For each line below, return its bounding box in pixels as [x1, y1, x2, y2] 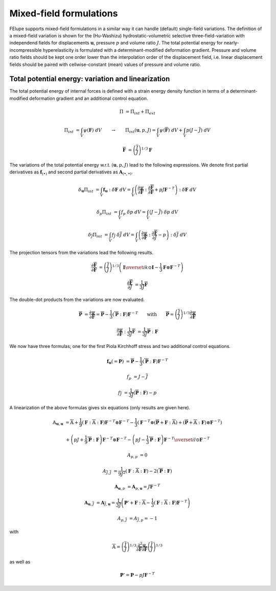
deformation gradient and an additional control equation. [29, 95, 148, 101]
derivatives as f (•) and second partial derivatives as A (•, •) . [9, 169, 133, 177]
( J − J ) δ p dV [149, 209, 178, 215]
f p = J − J [127, 374, 148, 381]
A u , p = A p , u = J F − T [114, 483, 160, 491]
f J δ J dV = [111, 232, 135, 239]
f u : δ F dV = [103, 187, 131, 194]
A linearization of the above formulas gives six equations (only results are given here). [9, 404, 191, 410]
